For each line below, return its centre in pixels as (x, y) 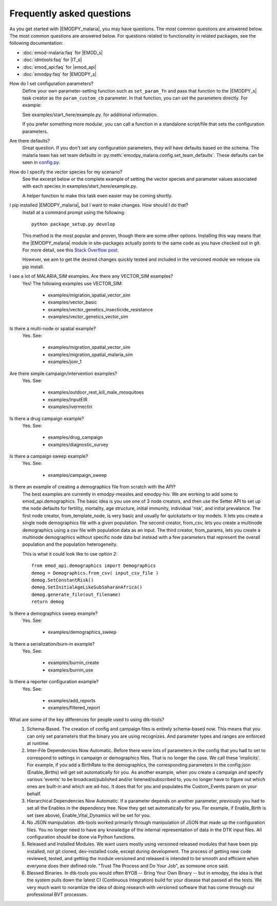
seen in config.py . (41, 163)
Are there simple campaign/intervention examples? (63, 374)
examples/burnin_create (74, 663)
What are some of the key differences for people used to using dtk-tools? (87, 719)
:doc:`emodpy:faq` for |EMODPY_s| (60, 74)
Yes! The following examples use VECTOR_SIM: (73, 283)
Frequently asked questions (70, 13)
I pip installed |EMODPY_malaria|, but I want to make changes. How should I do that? (99, 205)
